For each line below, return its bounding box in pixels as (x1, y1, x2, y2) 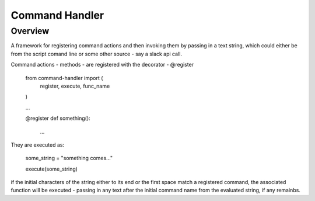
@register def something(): (25, 115, 90, 122)
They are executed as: (10, 141, 65, 148)
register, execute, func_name (40, 82, 110, 89)
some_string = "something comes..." (25, 155, 113, 162)
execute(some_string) (25, 165, 78, 172)
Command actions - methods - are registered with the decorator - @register (10, 61, 194, 68)
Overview (10, 26, 50, 36)
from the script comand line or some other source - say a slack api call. (10, 50, 182, 57)
